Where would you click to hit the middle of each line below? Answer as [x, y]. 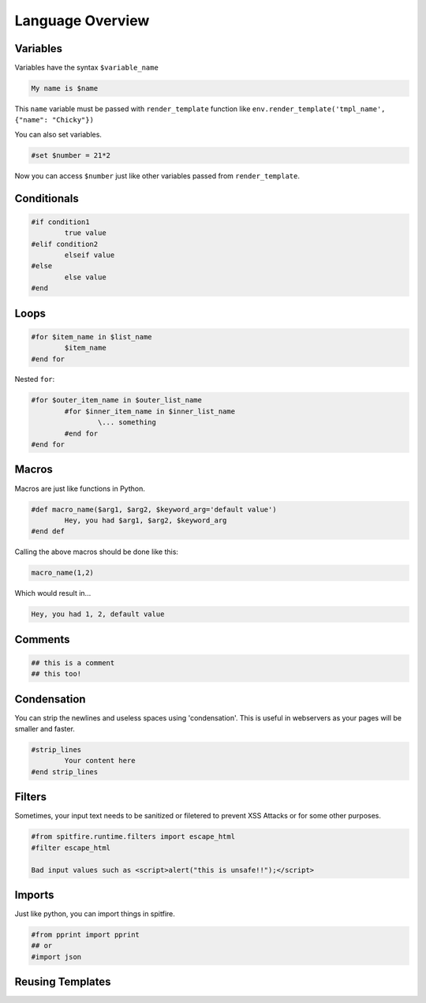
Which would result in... [53, 593]
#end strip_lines [65, 772]
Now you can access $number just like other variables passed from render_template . [157, 176]
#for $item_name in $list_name [92, 337]
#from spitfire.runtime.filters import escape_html [133, 837]
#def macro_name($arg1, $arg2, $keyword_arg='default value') [154, 509]
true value [85, 233]
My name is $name [65, 88]
